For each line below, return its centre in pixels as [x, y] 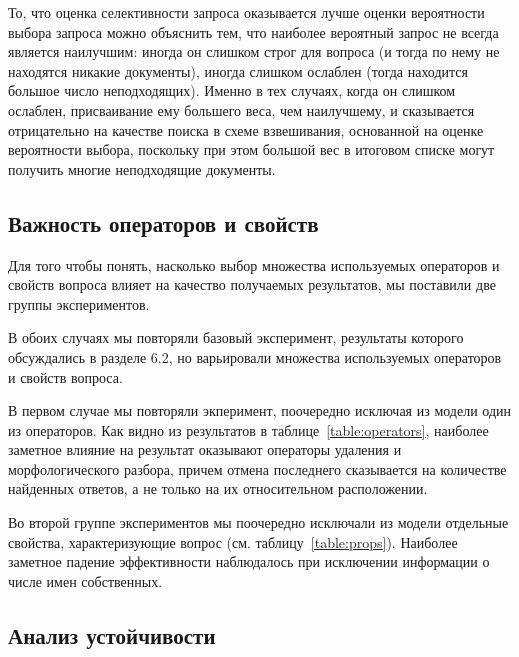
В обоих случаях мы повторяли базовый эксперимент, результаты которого [236, 337]
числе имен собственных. [85, 580]
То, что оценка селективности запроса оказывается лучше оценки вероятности [246, 12]
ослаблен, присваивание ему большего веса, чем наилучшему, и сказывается [241, 109]
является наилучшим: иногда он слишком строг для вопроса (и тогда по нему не [254, 51]
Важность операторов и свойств [163, 222]
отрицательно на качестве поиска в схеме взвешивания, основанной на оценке [246, 129]
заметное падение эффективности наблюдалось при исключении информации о [249, 561]
